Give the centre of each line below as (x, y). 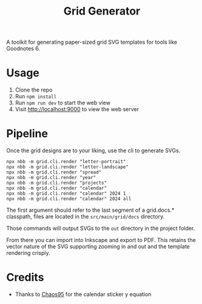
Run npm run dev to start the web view (63, 103)
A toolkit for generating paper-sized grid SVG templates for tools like (92, 42)
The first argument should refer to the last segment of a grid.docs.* (90, 210)
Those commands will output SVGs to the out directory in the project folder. (101, 228)
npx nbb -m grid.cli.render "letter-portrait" (66, 162)
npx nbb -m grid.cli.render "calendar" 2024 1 (66, 194)
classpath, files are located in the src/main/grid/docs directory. (86, 217)
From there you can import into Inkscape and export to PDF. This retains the (101, 240)
